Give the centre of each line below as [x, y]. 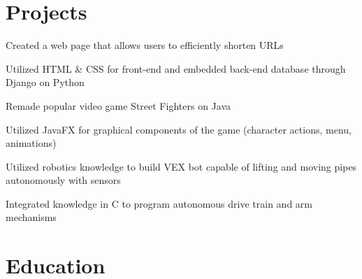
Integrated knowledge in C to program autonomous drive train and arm [159, 203]
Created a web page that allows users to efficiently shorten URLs [145, 45]
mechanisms [31, 217]
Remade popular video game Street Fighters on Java [118, 105]
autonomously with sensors [63, 180]
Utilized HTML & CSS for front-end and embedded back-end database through [176, 68]
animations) [31, 143]
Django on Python [45, 82]
